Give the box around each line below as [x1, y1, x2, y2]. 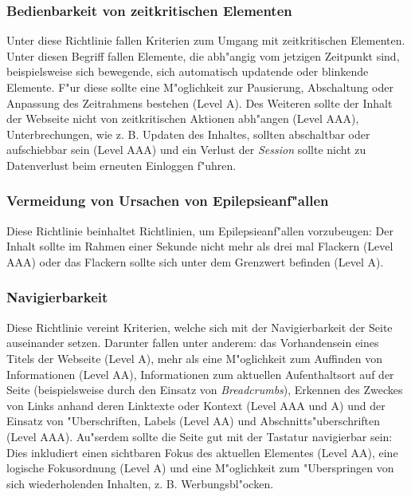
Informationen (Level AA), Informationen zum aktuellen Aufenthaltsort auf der [6, 365, 394, 382]
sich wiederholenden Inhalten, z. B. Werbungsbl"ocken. [6, 475, 274, 491]
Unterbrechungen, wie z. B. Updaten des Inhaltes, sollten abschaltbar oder [6, 125, 370, 142]
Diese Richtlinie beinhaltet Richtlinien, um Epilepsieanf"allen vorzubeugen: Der [6, 222, 393, 239]
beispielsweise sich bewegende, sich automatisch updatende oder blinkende [6, 63, 369, 80]
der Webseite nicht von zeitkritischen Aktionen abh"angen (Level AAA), [6, 110, 359, 127]
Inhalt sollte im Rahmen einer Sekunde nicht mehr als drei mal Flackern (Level [6, 238, 393, 254]
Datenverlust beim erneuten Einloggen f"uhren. [6, 156, 237, 173]
